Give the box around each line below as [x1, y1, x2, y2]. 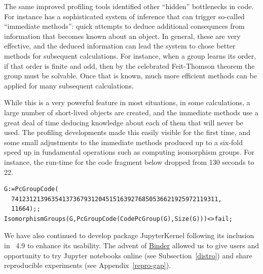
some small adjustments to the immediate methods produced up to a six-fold [4, 136, 243, 147]
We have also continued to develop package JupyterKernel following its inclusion [4, 230, 254, 241]
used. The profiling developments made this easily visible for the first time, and [4, 127, 250, 138]
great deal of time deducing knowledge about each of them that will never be [4, 117, 243, 127]
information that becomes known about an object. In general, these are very [4, 30, 241, 41]
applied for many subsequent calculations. [4, 80, 134, 90]
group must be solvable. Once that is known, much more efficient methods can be [4, 70, 257, 81]
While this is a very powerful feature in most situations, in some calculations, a [4, 97, 250, 108]
